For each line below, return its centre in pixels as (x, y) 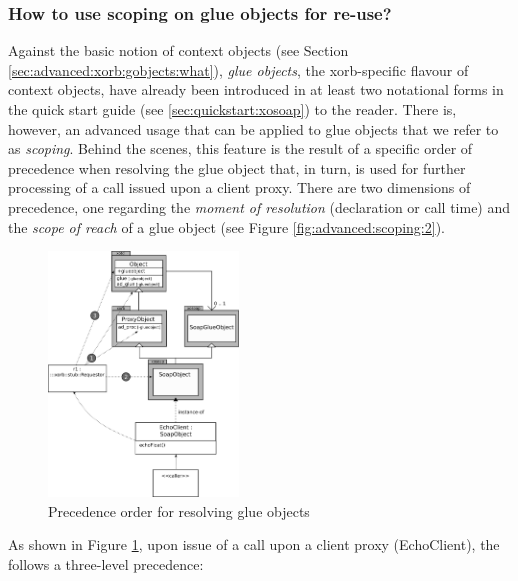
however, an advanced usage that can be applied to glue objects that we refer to (253, 128)
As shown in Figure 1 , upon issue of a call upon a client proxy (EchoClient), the (254, 544)
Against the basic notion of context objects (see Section (178, 50)
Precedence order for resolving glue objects (179, 510)
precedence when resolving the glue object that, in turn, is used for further (237, 167)
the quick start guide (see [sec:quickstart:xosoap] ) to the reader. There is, (232, 109)
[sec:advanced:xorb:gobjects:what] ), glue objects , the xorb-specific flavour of (238, 69)
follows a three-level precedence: (106, 563)
